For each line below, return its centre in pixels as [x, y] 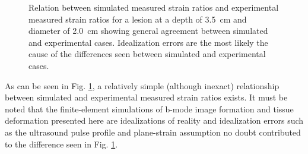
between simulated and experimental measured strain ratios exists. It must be [146, 97]
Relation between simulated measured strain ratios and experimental [154, 7]
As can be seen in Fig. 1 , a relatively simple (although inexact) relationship [142, 85]
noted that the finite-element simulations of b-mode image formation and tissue [149, 109]
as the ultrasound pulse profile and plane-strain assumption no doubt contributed [153, 132]
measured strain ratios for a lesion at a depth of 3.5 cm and [138, 19]
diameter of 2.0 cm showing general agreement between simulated [148, 31]
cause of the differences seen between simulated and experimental [147, 54]
